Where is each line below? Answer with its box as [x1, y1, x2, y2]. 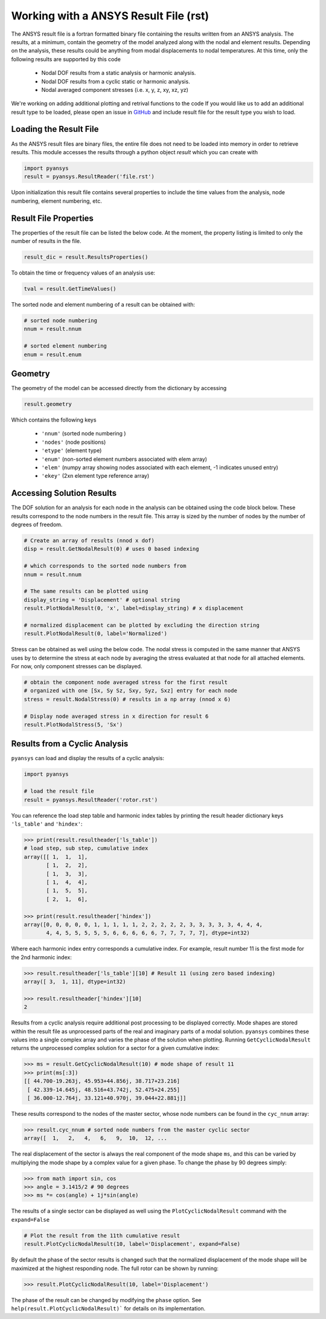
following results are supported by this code [11, 55, 121, 63]
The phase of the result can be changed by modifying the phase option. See [11, 1296, 202, 1303]
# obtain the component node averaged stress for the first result [24, 679, 228, 686]
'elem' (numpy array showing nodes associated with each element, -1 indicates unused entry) [41, 463, 279, 471]
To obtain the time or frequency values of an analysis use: [11, 269, 156, 276]
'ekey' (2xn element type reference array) [41, 472, 150, 480]
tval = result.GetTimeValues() [24, 285, 117, 292]
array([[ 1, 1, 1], [24, 853, 88, 860]
